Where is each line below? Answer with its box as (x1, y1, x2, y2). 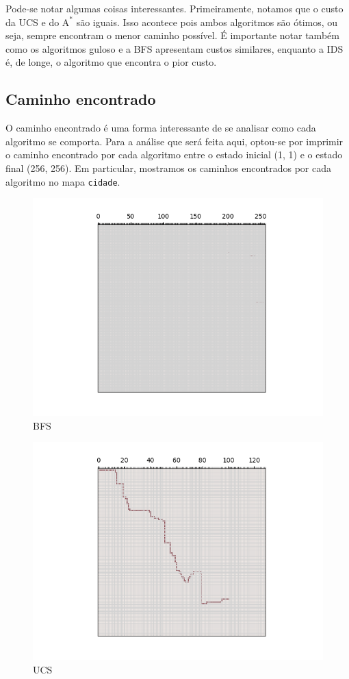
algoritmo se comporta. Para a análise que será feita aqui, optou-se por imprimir (5, 134, 344, 148)
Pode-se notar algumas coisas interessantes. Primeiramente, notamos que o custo (5, 1, 344, 15)
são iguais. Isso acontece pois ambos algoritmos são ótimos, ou (76, 14, 338, 29)
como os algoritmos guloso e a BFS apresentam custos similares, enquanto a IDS (5, 41, 344, 55)
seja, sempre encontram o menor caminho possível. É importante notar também (5, 28, 339, 42)
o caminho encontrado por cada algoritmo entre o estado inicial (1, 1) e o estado (5, 147, 343, 162)
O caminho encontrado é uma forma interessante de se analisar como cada (5, 121, 316, 135)
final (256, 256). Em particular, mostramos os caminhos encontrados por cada (5, 160, 331, 175)
